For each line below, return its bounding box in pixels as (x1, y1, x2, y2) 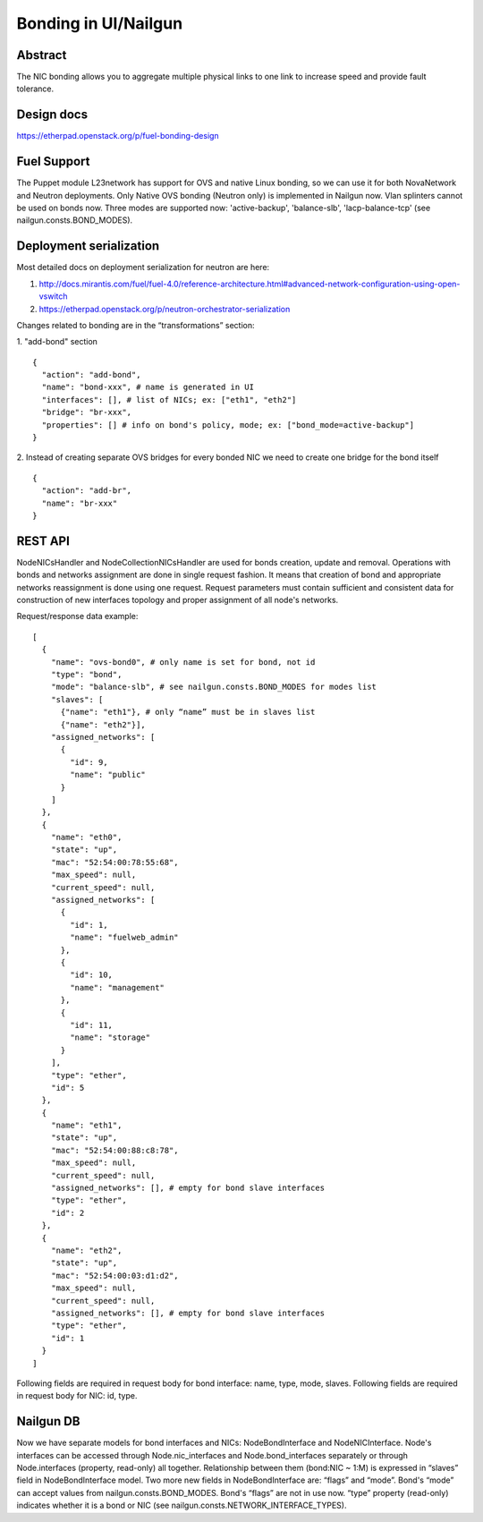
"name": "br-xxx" (41, 497, 118, 508)
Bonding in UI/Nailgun (16, 13, 183, 33)
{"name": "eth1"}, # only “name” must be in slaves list (60, 707, 316, 718)
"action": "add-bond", (41, 370, 141, 380)
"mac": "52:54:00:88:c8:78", (50, 1145, 179, 1155)
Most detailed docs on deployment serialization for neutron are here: (16, 262, 270, 273)
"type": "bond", (50, 669, 123, 680)
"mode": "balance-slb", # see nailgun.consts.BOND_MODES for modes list (50, 682, 377, 693)
